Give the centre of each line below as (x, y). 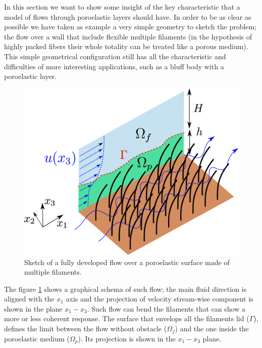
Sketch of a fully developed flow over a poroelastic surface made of (127, 262)
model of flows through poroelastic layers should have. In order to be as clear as (128, 16)
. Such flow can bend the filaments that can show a (166, 308)
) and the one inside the (212, 329)
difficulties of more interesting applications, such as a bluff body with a (114, 66)
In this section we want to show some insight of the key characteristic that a (122, 7)
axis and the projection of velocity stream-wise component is (160, 299)
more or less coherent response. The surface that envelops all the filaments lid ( (127, 318)
